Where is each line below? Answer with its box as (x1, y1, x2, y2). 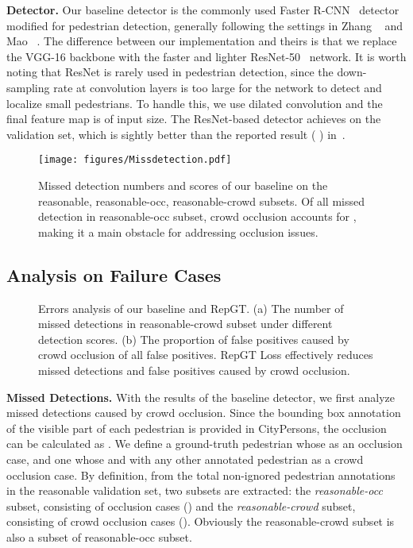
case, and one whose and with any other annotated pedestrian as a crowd (6, 450, 364, 467)
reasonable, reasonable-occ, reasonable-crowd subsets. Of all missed (38, 192, 365, 209)
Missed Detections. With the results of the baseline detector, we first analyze (6, 388, 396, 405)
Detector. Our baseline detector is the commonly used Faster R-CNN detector (6, 2, 399, 17)
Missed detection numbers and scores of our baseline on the (38, 177, 328, 193)
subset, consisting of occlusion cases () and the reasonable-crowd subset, (6, 497, 356, 514)
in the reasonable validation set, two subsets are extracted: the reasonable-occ (6, 482, 383, 499)
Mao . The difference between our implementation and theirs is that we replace (6, 33, 397, 49)
